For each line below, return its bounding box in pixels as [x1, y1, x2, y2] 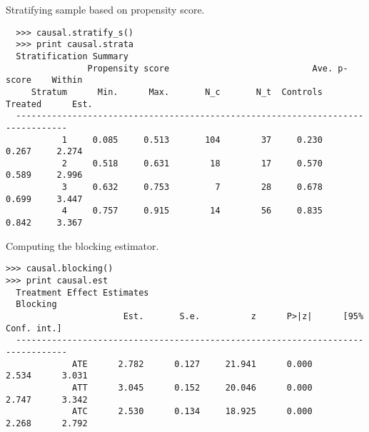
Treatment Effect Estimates [16, 287, 149, 298]
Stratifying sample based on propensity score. [6, 2, 205, 16]
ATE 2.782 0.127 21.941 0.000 [72, 358, 313, 369]
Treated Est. [6, 99, 93, 109]
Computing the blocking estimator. [6, 238, 159, 253]
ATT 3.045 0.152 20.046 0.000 [72, 382, 313, 393]
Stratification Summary [16, 51, 128, 61]
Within [51, 75, 83, 86]
